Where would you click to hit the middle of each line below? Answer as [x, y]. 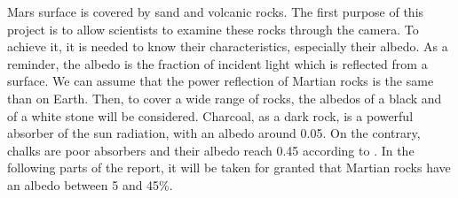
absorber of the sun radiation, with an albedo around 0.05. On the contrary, [214, 133]
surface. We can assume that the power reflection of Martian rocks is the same [221, 81]
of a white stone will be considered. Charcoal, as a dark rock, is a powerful [210, 115]
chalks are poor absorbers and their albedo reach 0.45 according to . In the [211, 150]
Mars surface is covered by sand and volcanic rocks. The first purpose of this [216, 11]
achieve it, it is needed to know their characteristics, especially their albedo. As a [228, 46]
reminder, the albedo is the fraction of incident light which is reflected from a [217, 63]
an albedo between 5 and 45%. [90, 184]
